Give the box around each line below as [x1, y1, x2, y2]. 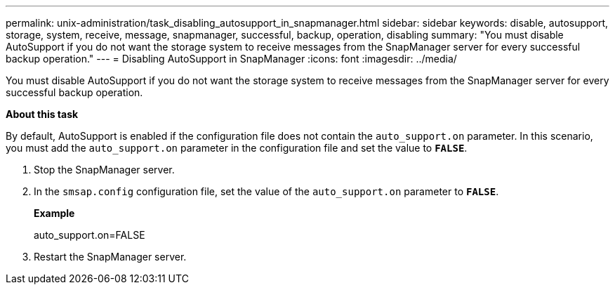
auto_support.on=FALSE [34, 229, 145, 241]
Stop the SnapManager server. [34, 164, 175, 176]
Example [34, 207, 75, 219]
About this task [6, 108, 79, 120]
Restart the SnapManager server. [34, 251, 187, 263]
